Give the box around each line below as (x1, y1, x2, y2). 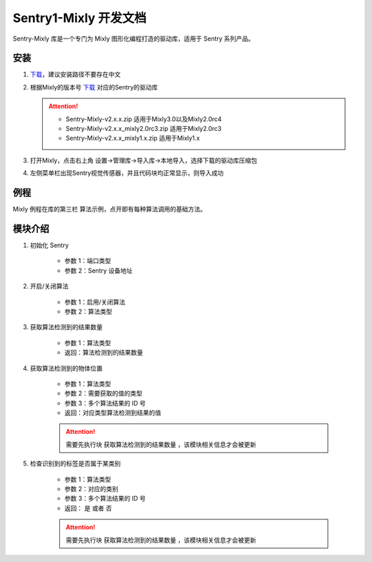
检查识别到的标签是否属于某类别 (30, 459, 121, 468)
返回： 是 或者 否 (64, 503, 112, 512)
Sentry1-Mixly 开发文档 (12, 10, 147, 25)
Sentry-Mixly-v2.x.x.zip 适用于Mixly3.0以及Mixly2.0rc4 (65, 114, 222, 123)
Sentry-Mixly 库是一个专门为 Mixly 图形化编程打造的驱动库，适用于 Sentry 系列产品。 (12, 34, 255, 43)
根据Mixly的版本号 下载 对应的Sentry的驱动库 (30, 83, 158, 91)
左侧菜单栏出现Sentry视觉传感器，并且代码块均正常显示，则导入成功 (30, 169, 224, 177)
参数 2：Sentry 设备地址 (64, 266, 133, 275)
